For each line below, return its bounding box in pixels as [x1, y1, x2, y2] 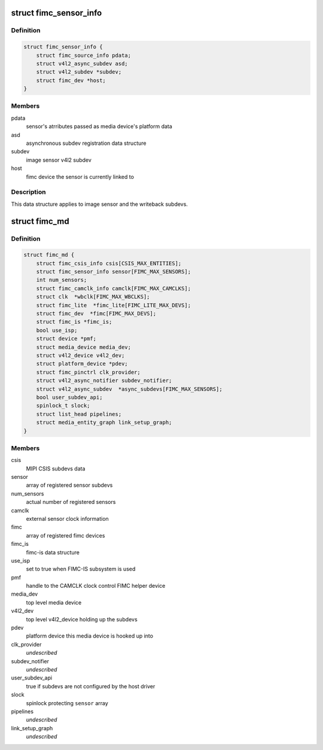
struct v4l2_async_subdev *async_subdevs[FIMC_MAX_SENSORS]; [36, 385, 223, 392]
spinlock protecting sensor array [26, 699, 109, 706]
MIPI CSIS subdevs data [26, 464, 86, 472]
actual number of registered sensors [26, 499, 116, 506]
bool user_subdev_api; [36, 394, 103, 400]
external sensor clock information [26, 515, 109, 522]
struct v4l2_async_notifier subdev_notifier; [36, 377, 172, 384]
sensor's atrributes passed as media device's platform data [26, 123, 173, 130]
